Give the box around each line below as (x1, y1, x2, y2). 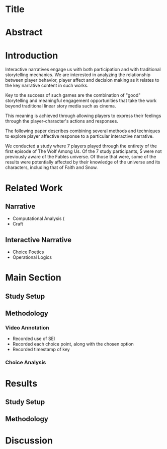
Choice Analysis (5, 359, 46, 366)
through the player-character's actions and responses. (5, 118, 118, 124)
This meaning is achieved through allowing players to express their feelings (5, 113, 161, 119)
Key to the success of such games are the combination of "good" (5, 92, 141, 98)
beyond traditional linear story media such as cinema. (5, 103, 116, 109)
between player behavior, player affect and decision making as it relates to (5, 77, 159, 83)
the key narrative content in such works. (5, 82, 89, 89)
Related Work (5, 182, 63, 194)
